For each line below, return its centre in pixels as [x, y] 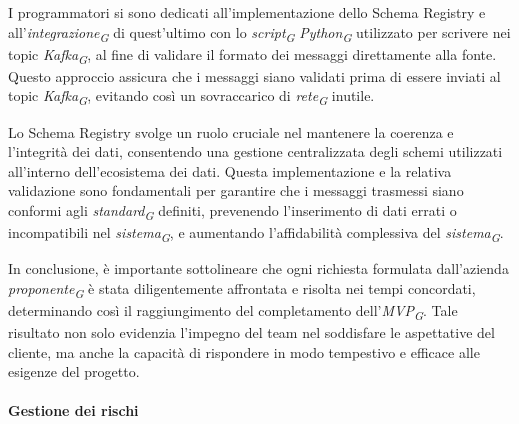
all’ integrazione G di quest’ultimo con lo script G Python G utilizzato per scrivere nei [259, 33]
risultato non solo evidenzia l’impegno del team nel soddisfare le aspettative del [251, 332]
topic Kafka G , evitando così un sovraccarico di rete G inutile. [191, 97]
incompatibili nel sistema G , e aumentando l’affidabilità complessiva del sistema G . [256, 233]
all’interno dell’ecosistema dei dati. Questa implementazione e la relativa [230, 170]
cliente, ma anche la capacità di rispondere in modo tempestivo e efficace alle [244, 351]
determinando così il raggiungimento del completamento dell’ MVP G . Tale [233, 311]
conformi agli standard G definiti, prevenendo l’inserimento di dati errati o [232, 211]
